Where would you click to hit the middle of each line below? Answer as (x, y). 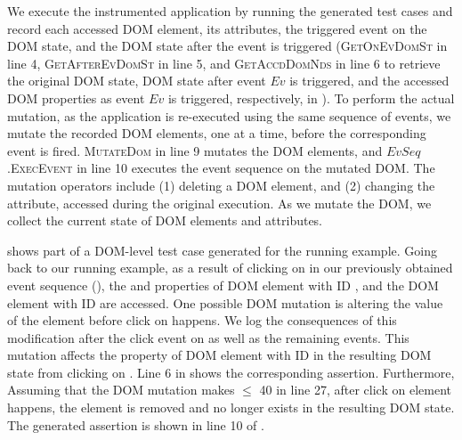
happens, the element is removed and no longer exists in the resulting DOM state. (231, 407)
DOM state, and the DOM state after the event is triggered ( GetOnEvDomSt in (227, 46)
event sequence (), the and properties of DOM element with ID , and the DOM (223, 285)
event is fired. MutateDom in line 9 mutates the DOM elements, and (195, 150)
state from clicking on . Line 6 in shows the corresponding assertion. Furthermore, (231, 372)
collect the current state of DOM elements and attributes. (165, 220)
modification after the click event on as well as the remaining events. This (208, 337)
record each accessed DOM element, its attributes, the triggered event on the (217, 28)
